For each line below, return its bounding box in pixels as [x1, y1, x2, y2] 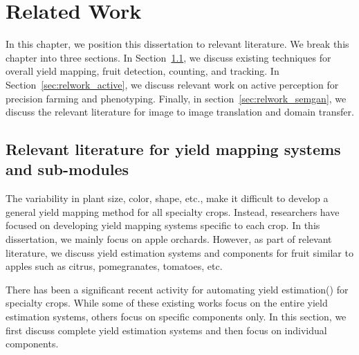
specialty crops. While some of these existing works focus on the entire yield [6, 295, 328, 310]
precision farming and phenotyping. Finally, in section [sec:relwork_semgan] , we [6, 91, 347, 105]
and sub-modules [6, 158, 129, 180]
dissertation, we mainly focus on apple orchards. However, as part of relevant [6, 232, 332, 246]
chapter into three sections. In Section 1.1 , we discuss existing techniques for [6, 50, 331, 64]
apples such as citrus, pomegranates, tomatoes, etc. [6, 259, 223, 273]
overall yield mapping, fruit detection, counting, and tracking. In [6, 64, 279, 78]
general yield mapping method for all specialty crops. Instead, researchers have [6, 204, 340, 219]
